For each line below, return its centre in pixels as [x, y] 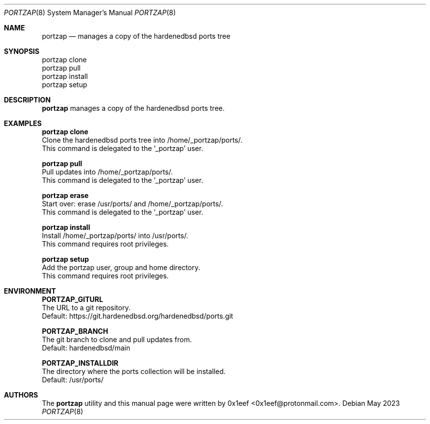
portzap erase [65, 195]
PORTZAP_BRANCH [75, 331]
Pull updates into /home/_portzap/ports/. [107, 172]
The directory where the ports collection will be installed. [134, 371]
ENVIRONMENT [30, 291]
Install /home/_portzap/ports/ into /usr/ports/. [115, 236]
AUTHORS [21, 395]
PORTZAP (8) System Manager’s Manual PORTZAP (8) [90, 12]
